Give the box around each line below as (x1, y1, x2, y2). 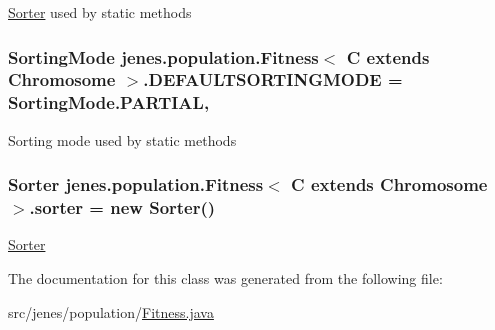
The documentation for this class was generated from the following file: (8, 267, 443, 288)
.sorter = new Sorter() (29, 195, 216, 220)
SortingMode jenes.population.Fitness (8, 44, 319, 69)
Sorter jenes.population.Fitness (8, 172, 264, 197)
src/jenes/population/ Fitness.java (8, 301, 214, 322)
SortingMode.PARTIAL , (8, 90, 210, 115)
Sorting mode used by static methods (8, 129, 237, 150)
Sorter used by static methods (8, 2, 192, 22)
